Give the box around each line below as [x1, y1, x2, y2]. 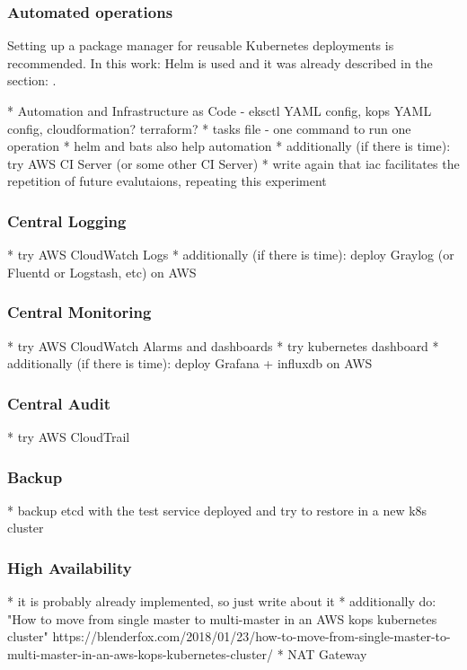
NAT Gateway [287, 645, 367, 663]
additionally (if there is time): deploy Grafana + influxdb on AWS [7, 354, 373, 373]
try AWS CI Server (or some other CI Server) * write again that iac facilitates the [7, 154, 460, 172]
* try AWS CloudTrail [7, 428, 130, 445]
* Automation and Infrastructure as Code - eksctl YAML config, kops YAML [7, 101, 432, 119]
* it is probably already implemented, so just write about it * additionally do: [7, 592, 436, 611]
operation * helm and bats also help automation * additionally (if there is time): [7, 137, 451, 155]
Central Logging [7, 209, 127, 232]
